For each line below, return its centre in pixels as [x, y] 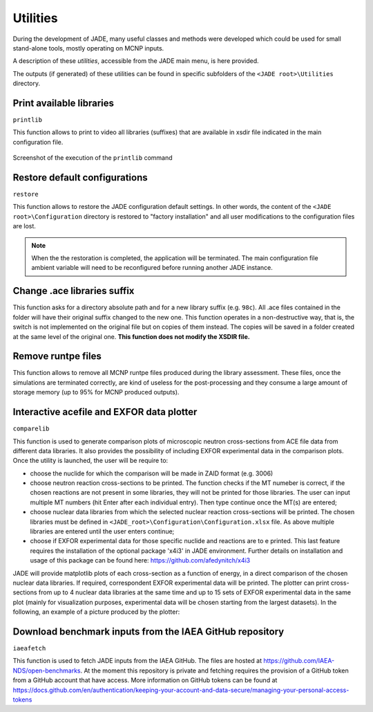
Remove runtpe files [57, 356]
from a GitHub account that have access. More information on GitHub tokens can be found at [145, 680]
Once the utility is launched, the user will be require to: [90, 461]
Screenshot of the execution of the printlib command [93, 158]
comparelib [31, 429]
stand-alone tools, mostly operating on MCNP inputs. [88, 48]
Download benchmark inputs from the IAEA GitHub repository [149, 631]
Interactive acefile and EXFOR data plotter [105, 412]
